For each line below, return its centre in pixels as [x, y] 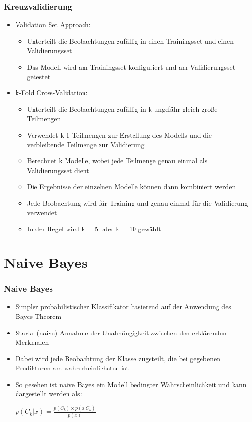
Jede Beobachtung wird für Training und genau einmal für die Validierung [137, 202]
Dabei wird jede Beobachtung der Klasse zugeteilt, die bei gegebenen [118, 358]
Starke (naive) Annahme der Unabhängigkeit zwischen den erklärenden [121, 332]
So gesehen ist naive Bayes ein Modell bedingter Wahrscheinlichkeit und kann [131, 384]
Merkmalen [32, 342]
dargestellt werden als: [49, 394]
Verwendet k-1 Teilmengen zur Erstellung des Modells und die [119, 134]
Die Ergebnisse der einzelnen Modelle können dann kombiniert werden [131, 186]
